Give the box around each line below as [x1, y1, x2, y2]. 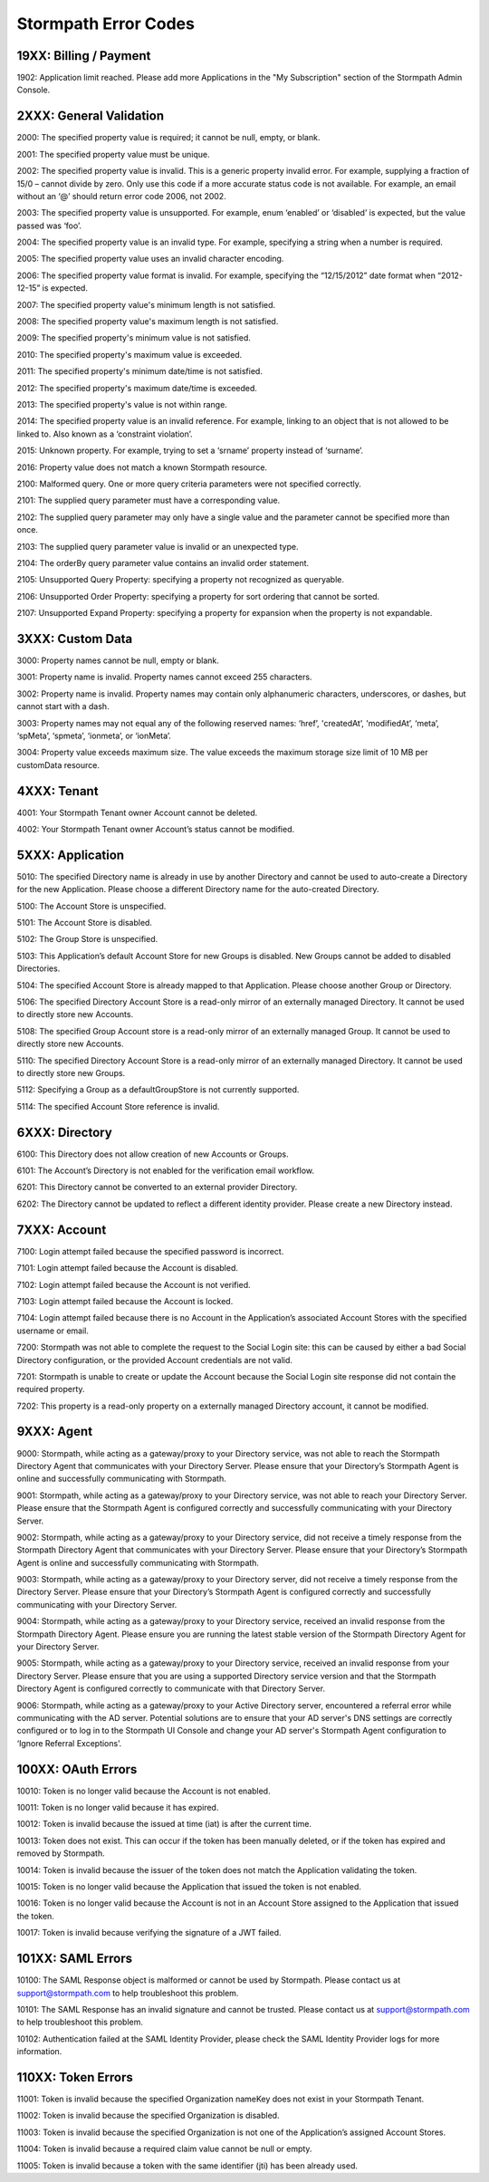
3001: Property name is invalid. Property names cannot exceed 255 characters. [16, 671, 312, 683]
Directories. [16, 963, 61, 974]
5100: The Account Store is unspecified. [16, 900, 167, 911]
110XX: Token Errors [16, 2070, 133, 2085]
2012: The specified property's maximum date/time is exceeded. [16, 382, 258, 393]
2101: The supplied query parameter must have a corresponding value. [16, 495, 281, 506]
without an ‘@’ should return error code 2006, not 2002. [16, 190, 226, 201]
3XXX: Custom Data [16, 630, 133, 647]
